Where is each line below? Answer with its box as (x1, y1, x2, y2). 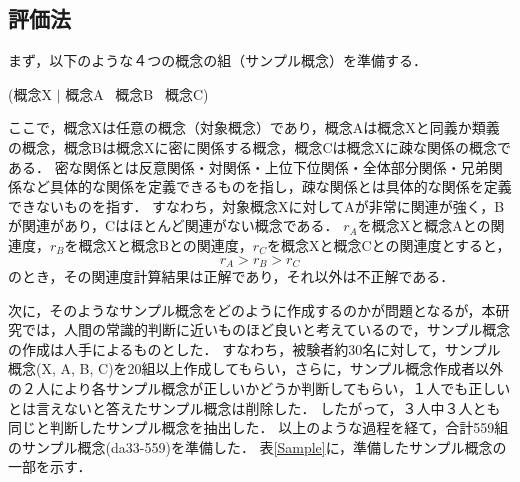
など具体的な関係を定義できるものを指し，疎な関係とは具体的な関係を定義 (21, 176, 512, 197)
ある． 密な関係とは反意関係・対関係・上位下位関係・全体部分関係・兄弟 (8, 156, 489, 177)
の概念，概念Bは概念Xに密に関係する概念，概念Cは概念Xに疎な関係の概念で (8, 136, 512, 157)
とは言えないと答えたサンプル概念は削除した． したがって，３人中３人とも (8, 397, 501, 418)
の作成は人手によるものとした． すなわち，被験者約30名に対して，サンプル (8, 338, 501, 359)
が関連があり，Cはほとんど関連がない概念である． (8, 215, 339, 236)
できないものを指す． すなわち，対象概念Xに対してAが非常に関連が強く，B (8, 195, 505, 216)
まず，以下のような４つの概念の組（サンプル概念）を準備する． (8, 50, 427, 71)
